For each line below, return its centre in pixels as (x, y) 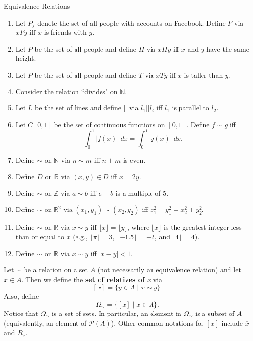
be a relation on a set (56, 270)
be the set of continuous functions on (110, 124)
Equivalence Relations (37, 6)
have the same (228, 48)
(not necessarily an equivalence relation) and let (169, 270)
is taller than (203, 74)
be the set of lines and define (78, 108)
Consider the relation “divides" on (66, 91)
